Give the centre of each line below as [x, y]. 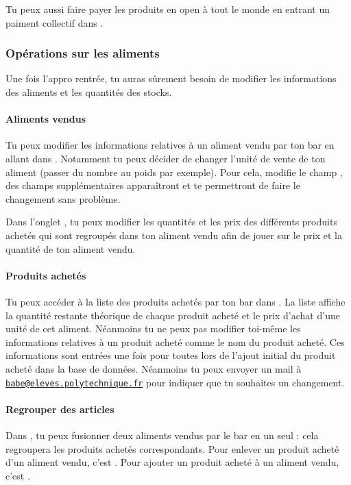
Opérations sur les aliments [83, 53]
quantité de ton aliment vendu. [71, 248]
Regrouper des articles [60, 409]
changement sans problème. [63, 198]
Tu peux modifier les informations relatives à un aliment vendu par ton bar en [170, 145]
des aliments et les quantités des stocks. [89, 92]
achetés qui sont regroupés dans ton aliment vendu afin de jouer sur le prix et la [174, 235]
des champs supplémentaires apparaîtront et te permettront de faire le [153, 185]
